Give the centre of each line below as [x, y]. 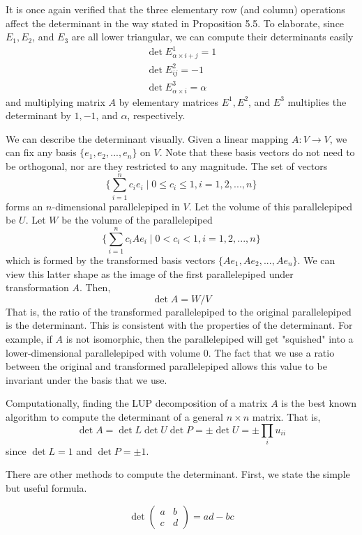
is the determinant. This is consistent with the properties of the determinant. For [179, 325]
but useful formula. [46, 488]
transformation [37, 287]
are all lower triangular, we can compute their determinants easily [212, 37]
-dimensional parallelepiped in [116, 206]
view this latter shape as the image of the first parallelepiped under [150, 273]
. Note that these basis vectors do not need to [257, 152]
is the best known [319, 403]
